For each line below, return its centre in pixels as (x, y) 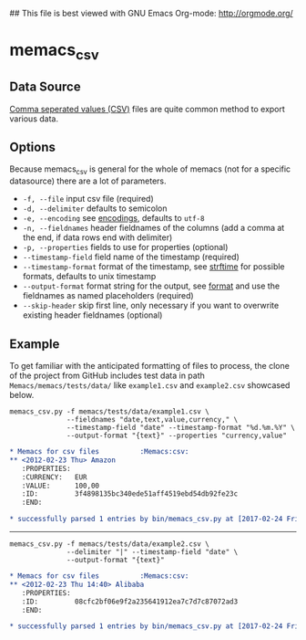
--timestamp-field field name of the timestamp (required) (131, 257)
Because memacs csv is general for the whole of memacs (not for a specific (150, 170)
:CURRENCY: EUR (55, 477)
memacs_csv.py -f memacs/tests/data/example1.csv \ (109, 412)
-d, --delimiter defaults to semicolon (95, 208)
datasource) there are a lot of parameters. (88, 181)
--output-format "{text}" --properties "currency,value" (177, 436)
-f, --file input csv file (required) (88, 199)
